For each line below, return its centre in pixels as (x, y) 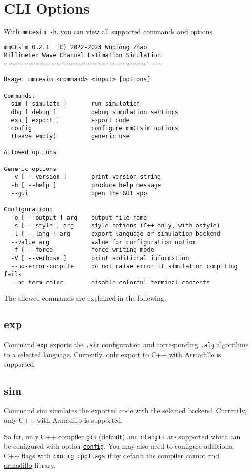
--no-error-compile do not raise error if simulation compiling (124, 266)
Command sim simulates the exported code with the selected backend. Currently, (125, 410)
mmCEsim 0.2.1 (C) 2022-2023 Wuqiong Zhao (76, 47)
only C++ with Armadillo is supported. (64, 420)
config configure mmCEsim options (95, 128)
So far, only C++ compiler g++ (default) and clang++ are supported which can (122, 436)
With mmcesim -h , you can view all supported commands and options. (109, 31)
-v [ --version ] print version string (86, 177)
